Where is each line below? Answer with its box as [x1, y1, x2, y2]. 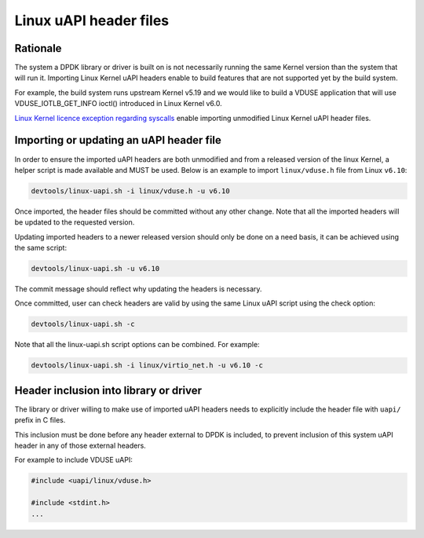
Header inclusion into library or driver [14, 383, 203, 397]
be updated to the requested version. [14, 218, 135, 227]
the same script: [14, 243, 67, 253]
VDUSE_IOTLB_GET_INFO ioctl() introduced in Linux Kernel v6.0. [14, 99, 223, 108]
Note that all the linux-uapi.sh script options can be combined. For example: [14, 340, 260, 350]
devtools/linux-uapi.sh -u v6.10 [31, 264, 160, 273]
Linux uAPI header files [14, 12, 170, 29]
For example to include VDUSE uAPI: [14, 456, 133, 465]
